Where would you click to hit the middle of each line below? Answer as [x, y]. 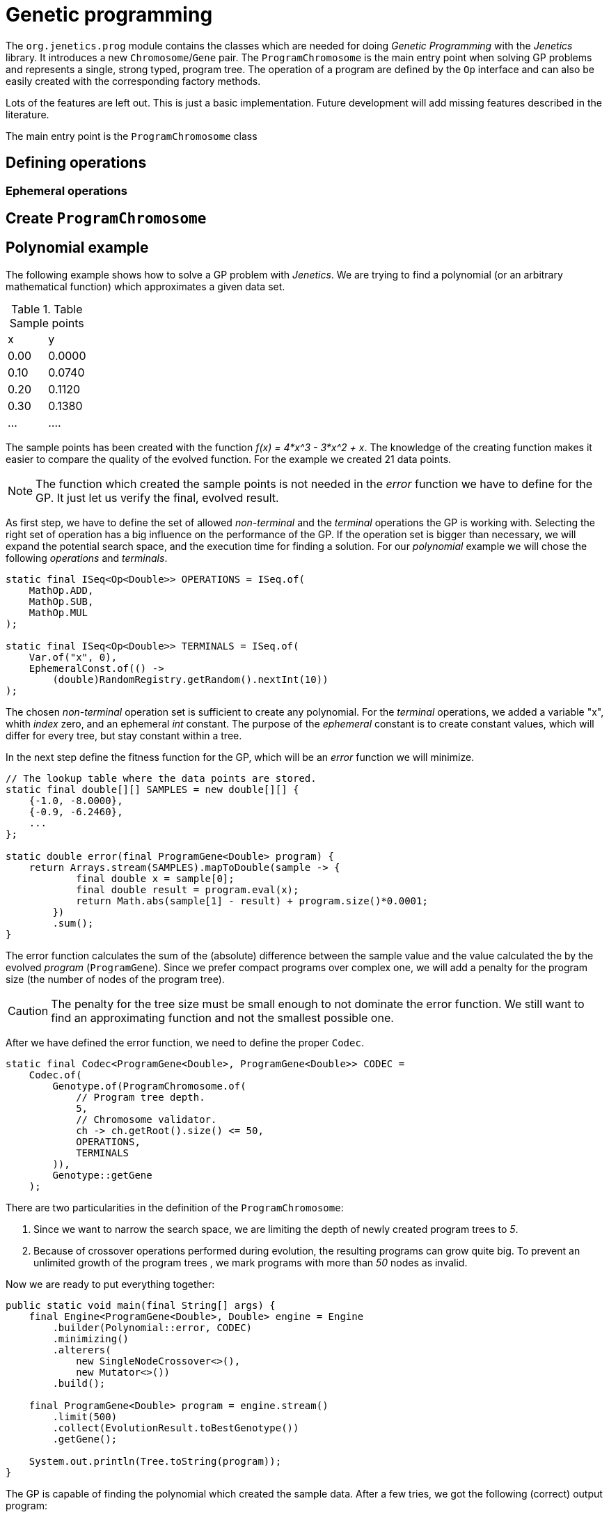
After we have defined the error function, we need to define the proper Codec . [185, 1042]
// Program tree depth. [141, 1097]
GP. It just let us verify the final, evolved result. [157, 497]
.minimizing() [91, 1338]
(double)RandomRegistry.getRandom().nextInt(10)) [190, 679]
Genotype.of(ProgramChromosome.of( [149, 1086]
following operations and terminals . [87, 558]
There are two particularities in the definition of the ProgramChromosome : [175, 1207]
